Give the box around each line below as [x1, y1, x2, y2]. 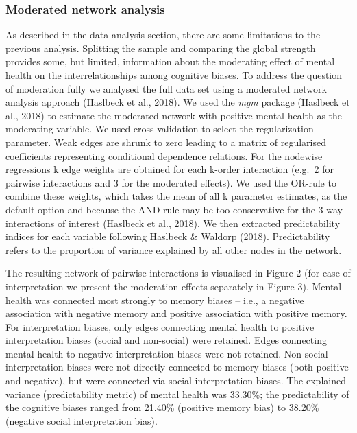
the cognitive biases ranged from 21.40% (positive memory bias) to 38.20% [5, 400, 319, 414]
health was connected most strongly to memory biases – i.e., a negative [5, 292, 304, 307]
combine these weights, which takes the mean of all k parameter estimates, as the [5, 189, 347, 203]
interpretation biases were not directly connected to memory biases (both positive [5, 360, 349, 374]
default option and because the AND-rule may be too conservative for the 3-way [5, 202, 343, 216]
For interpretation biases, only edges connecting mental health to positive [5, 319, 315, 333]
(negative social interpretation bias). [5, 413, 158, 428]
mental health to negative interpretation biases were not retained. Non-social [5, 346, 328, 360]
